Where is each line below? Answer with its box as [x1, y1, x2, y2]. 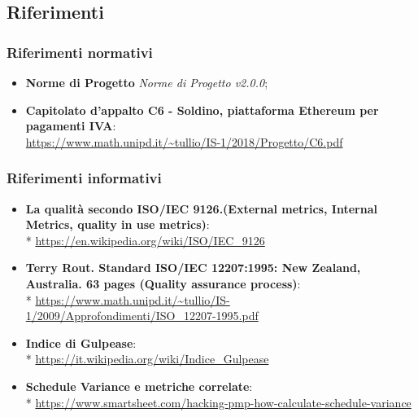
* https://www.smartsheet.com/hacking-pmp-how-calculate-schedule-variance [25, 393, 411, 410]
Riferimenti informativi [7, 168, 162, 188]
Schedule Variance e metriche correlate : [25, 377, 253, 394]
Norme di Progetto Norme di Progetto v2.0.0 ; [25, 74, 268, 90]
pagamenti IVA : [25, 117, 116, 134]
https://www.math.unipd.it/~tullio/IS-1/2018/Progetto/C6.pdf [25, 133, 343, 150]
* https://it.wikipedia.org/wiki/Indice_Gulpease [25, 350, 269, 367]
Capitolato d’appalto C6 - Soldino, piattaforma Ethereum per [25, 101, 379, 118]
